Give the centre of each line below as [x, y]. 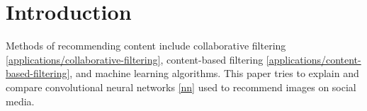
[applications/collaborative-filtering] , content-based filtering [135, 59]
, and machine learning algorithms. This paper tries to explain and [214, 73]
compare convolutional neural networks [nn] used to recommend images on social [181, 87]
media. [20, 101]
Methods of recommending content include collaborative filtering [146, 46]
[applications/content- [314, 59]
